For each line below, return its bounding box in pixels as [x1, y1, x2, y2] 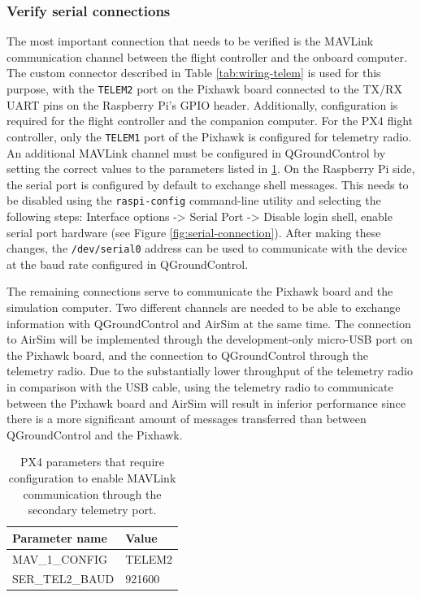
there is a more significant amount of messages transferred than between [7, 410, 367, 427]
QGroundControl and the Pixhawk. [7, 426, 183, 443]
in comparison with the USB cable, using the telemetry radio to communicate [7, 378, 393, 395]
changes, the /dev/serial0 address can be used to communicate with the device [7, 240, 407, 257]
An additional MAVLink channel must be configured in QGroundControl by [7, 144, 386, 161]
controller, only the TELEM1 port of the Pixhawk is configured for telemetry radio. [7, 128, 412, 145]
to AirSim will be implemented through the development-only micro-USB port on [7, 331, 413, 348]
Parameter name [12, 529, 107, 546]
